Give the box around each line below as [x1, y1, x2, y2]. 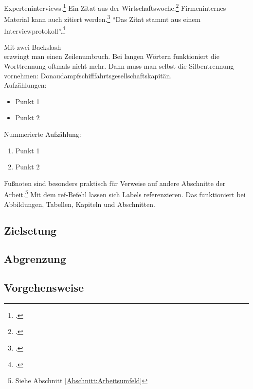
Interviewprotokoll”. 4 [4, 24, 66, 36]
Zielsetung [4, 222, 57, 238]
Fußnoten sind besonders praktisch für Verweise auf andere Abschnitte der [4, 178, 226, 188]
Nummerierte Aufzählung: [4, 129, 81, 139]
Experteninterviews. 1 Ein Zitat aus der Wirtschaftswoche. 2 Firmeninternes [4, 1, 226, 13]
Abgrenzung [4, 251, 66, 266]
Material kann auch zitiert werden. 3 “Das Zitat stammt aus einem [4, 13, 201, 24]
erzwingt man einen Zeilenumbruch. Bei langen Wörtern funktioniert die [4, 51, 219, 61]
